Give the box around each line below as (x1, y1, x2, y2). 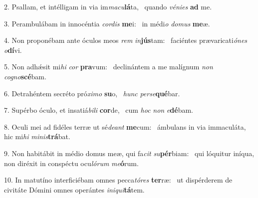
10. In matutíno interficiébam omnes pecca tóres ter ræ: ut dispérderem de (4, 175, 233, 185)
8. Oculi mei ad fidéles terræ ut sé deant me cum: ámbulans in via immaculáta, (4, 121, 246, 132)
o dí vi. (4, 44, 22, 55)
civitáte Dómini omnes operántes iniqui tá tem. (4, 184, 145, 195)
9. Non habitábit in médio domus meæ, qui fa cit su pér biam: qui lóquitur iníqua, (4, 148, 255, 158)
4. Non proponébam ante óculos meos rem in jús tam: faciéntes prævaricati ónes (4, 35, 248, 45)
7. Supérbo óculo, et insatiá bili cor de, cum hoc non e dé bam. (4, 105, 193, 115)
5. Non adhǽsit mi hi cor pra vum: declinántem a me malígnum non (4, 61, 213, 72)
